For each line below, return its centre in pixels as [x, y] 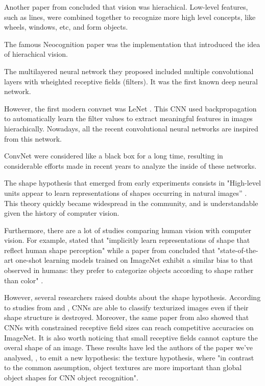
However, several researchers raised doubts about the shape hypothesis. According [132, 297]
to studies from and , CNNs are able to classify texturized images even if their [126, 307]
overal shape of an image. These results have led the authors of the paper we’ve [128, 347]
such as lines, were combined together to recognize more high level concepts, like [130, 17]
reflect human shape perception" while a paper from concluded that [110, 250]
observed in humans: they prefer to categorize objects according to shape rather [129, 270]
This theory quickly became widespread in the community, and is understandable [131, 203]
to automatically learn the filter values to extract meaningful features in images [128, 118]
